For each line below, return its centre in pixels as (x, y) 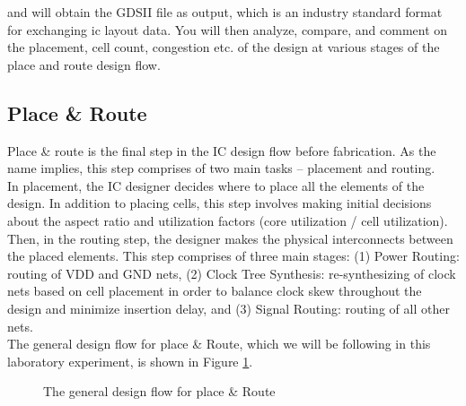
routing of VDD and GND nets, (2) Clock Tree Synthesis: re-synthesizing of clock (232, 273)
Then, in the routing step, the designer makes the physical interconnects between (230, 238)
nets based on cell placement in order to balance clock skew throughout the (215, 291)
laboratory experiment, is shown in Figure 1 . (130, 361)
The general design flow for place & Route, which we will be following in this (219, 344)
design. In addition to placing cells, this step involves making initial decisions (220, 203)
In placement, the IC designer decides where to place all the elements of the (216, 185)
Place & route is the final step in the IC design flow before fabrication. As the (222, 150)
